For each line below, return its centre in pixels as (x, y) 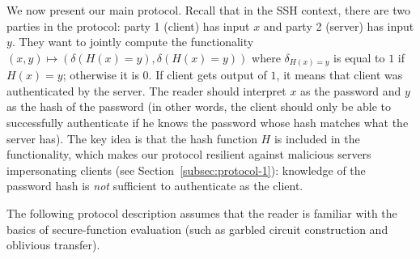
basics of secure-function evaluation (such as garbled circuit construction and (197, 229)
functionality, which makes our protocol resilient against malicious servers (189, 154)
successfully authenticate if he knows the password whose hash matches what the (208, 123)
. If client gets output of (208, 75)
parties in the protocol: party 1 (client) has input (128, 25)
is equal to (359, 57)
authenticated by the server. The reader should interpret (146, 90)
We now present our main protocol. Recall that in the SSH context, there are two (208, 10)
